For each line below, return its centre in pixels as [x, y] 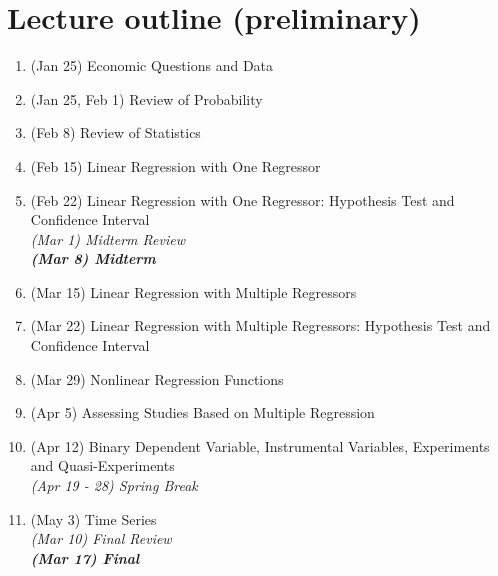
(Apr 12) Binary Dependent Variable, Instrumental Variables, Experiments [260, 445]
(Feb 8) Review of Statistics [115, 132]
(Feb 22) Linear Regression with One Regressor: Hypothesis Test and [242, 199]
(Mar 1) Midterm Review [107, 238]
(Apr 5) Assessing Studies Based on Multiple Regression [202, 412]
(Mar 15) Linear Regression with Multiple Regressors [193, 291]
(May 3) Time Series [93, 518]
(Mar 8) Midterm [93, 258]
